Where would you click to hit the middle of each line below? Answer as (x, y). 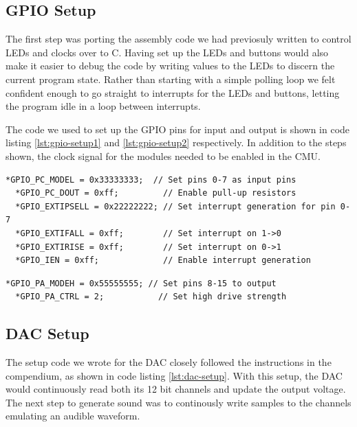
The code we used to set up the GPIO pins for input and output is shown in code (178, 129)
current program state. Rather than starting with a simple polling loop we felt (171, 79)
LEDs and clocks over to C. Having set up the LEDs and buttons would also (167, 52)
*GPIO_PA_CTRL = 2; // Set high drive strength (151, 297)
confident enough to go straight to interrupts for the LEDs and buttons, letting (173, 92)
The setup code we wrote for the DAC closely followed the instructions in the (169, 362)
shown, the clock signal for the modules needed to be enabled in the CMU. (163, 155)
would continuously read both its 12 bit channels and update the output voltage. (176, 389)
